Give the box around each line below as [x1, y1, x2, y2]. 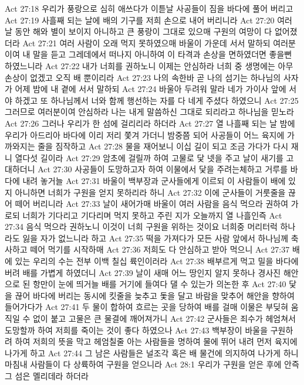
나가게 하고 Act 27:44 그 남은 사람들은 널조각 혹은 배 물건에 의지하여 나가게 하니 [5, 346, 299, 359]
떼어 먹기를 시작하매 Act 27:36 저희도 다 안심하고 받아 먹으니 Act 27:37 [30, 243, 290, 255]
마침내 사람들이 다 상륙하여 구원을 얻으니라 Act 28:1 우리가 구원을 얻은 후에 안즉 [5, 358, 299, 370]
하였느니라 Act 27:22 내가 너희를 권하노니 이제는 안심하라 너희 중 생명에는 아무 [5, 59, 293, 71]
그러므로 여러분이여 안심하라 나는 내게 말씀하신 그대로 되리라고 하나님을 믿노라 [5, 105, 294, 118]
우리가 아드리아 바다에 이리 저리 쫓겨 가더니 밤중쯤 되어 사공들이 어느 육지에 [5, 128, 285, 141]
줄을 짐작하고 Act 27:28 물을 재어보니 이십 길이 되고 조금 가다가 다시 [38, 140, 289, 152]
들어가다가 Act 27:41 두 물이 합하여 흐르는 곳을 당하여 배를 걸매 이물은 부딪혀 [5, 301, 289, 313]
